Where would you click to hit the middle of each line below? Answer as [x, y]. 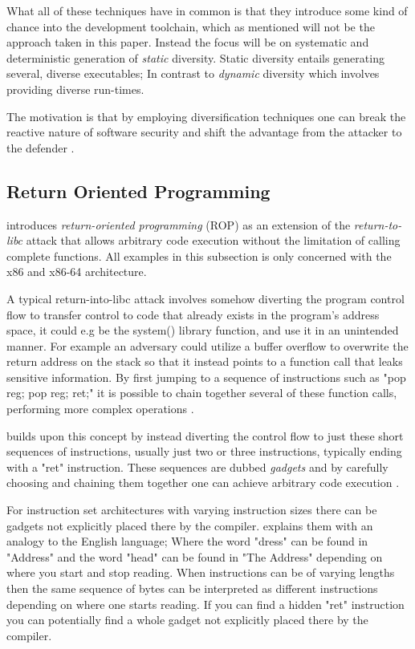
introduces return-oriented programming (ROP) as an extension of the [179, 224]
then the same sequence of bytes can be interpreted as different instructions [192, 588]
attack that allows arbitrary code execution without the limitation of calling [213, 240]
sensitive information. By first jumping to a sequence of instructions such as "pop [206, 377]
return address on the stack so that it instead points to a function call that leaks [205, 361]
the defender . [41, 147]
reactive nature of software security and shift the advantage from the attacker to [204, 132]
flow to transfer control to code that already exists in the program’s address [193, 314]
